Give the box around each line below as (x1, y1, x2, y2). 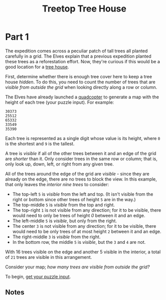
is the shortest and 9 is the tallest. (5, 140, 75, 146)
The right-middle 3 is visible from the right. (12, 234, 101, 240)
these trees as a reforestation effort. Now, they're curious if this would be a (5, 58, 160, 64)
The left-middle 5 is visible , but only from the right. (12, 218, 117, 224)
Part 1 (5, 31, 29, 43)
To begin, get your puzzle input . (5, 273, 71, 279)
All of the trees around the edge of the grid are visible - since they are (5, 171, 149, 177)
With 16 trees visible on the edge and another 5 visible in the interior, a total (5, 249, 161, 255)
